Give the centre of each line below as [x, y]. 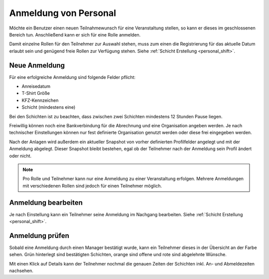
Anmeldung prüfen [39, 235]
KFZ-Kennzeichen [40, 100]
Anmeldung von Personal [63, 13]
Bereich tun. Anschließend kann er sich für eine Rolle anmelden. [75, 34]
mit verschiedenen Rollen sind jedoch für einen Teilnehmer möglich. [92, 186]
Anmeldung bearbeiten [46, 202]
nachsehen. [21, 271]
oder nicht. [20, 156]
